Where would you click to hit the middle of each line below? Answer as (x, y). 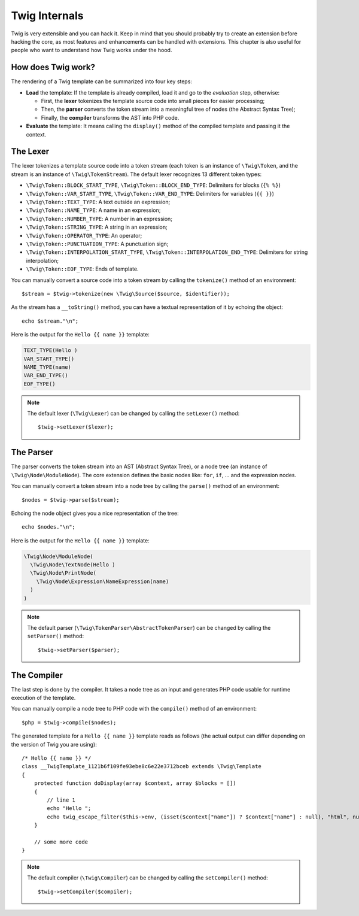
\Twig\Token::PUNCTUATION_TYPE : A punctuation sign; (97, 244)
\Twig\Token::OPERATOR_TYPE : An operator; (84, 235)
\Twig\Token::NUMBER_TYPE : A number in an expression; (99, 219)
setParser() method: (55, 636)
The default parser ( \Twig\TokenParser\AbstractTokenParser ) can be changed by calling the (149, 628)
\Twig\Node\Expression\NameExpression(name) (103, 581)
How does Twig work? (53, 67)
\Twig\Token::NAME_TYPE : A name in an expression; (93, 210)
